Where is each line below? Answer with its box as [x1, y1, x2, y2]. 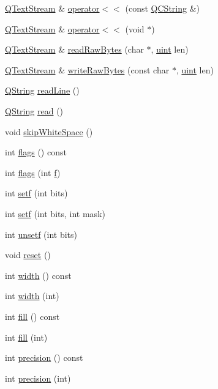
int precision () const [5, 351, 83, 364]
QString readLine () [5, 84, 80, 97]
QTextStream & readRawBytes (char [5, 43, 144, 56]
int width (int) [5, 289, 59, 302]
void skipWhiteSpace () [5, 125, 93, 138]
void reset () [5, 248, 51, 261]
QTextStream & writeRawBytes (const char [5, 63, 170, 76]
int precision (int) [5, 371, 71, 384]
